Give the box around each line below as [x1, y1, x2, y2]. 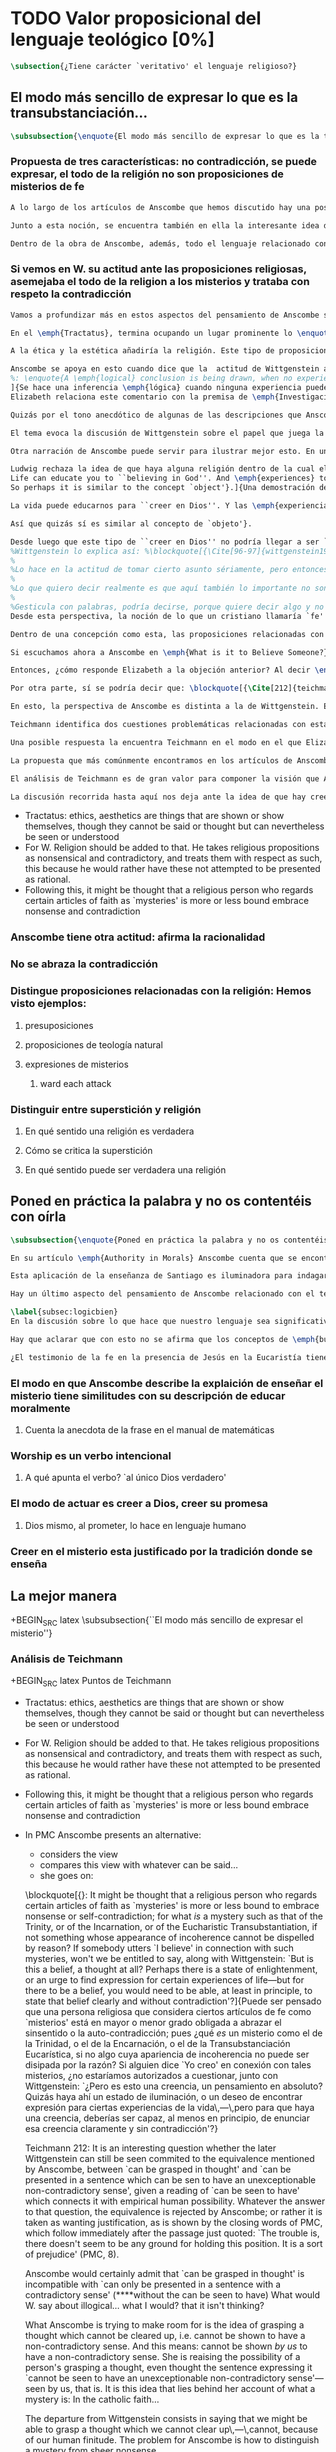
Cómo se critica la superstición [24, 1144, 153, 1156]
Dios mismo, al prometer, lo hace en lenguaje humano [24, 1519, 247, 1531]
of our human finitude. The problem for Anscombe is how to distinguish [24, 2434, 320, 2446]
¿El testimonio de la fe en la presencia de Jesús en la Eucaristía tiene [10, 1352, 329, 1362]
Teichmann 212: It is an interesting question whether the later [24, 2142, 277, 2154]
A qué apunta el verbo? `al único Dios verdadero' [24, 1472, 227, 1484]
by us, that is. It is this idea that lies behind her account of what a [47, 2383, 316, 2395]
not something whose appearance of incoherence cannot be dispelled [24, 1932, 315, 1944]
